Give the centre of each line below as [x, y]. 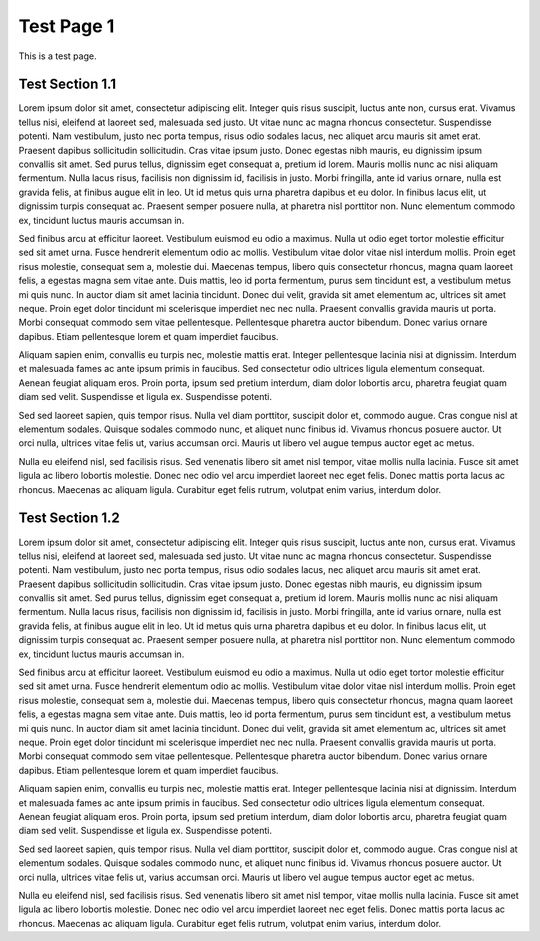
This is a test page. [57, 56]
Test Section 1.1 [67, 84]
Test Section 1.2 [69, 518]
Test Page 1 [66, 26]
